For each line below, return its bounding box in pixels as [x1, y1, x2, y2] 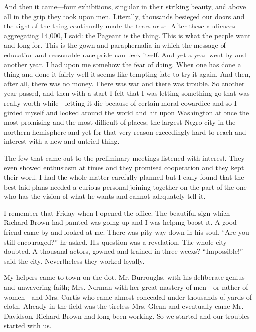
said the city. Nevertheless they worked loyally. [4, 255, 145, 266]
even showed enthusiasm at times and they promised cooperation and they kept [4, 162, 244, 172]
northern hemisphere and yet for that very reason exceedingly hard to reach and [4, 126, 246, 137]
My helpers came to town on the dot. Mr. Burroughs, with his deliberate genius [4, 272, 245, 282]
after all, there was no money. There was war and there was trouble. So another [4, 78, 245, 88]
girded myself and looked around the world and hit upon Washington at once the [4, 107, 249, 117]
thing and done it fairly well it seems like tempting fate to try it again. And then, [4, 69, 251, 79]
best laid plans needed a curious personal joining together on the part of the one [4, 181, 247, 192]
